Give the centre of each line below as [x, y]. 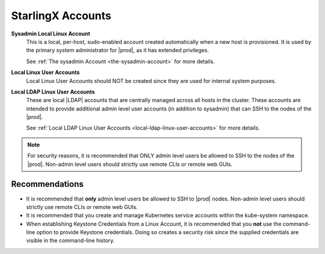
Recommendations [47, 184]
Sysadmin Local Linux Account [51, 34]
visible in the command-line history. [70, 241]
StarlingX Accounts [61, 16]
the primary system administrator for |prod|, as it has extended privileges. [118, 50]
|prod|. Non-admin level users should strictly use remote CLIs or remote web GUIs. [130, 164]
